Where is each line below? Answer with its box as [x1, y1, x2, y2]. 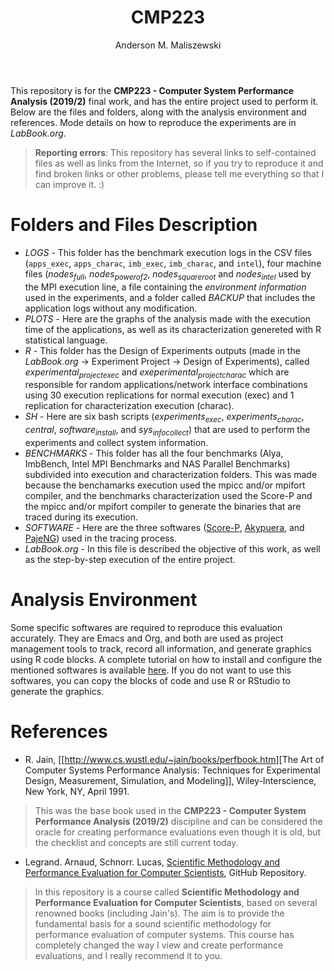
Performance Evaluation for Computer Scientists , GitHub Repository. [24, 866, 307, 878]
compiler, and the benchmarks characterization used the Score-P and [24, 490, 313, 502]
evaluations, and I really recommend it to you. [34, 949, 223, 961]
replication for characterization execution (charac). [24, 400, 235, 412]
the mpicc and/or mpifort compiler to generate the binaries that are [24, 501, 302, 513]
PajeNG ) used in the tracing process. [24, 532, 177, 545]
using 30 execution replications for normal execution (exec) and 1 [24, 389, 295, 401]
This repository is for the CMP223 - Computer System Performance [10, 84, 295, 96]
